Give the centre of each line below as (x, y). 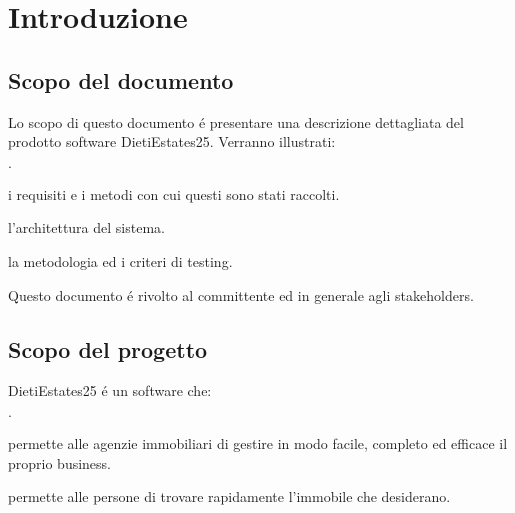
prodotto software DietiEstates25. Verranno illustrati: (172, 141)
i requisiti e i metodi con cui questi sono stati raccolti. (174, 193)
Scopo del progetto (108, 348)
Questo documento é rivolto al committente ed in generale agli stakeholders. (241, 294)
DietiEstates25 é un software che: (110, 390)
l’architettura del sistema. (86, 227)
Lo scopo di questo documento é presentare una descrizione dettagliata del (236, 121)
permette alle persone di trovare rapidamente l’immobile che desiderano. (229, 496)
